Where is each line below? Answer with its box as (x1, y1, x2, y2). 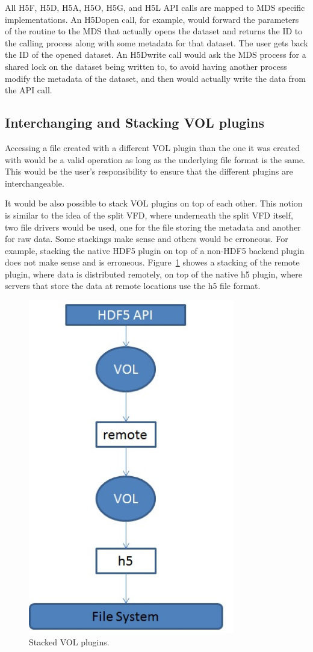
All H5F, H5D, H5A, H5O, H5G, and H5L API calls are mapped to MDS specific (5, 1, 305, 13)
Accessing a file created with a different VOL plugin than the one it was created (5, 141, 300, 154)
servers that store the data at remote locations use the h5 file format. (5, 279, 261, 292)
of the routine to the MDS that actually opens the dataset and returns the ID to (5, 25, 303, 37)
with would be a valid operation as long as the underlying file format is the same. (5, 153, 305, 166)
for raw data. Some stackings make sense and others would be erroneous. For (5, 232, 288, 245)
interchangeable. (5, 176, 64, 189)
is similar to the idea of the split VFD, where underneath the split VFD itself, (5, 208, 293, 221)
